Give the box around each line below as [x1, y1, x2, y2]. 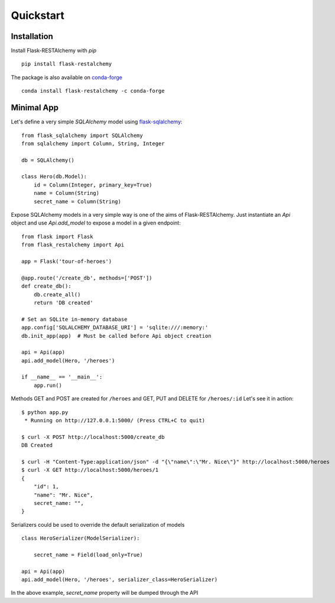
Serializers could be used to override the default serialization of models [11, 521, 185, 528]
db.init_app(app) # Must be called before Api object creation [21, 333, 212, 339]
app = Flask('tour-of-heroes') [21, 258, 112, 265]
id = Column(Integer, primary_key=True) [33, 181, 153, 188]
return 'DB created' [33, 299, 93, 306]
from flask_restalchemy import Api [21, 242, 125, 248]
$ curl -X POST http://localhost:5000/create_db [21, 433, 165, 440]
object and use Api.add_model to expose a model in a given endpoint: [11, 219, 181, 227]
